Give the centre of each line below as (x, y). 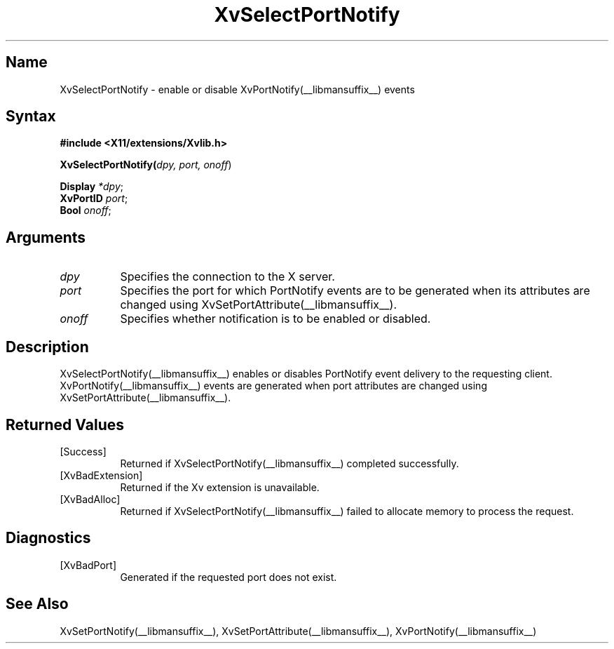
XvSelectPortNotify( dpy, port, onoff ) (146, 165)
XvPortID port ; (94, 199)
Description (47, 347)
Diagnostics (48, 538)
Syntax (31, 116)
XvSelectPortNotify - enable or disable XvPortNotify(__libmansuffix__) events (237, 89)
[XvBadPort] (88, 565)
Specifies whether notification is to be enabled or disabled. (275, 319)
